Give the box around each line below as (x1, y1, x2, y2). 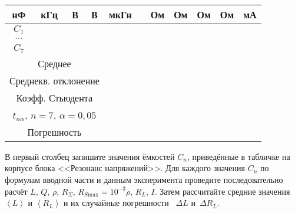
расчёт (5, 185, 28, 197)
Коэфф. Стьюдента (16, 90, 93, 104)
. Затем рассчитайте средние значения (154, 185, 290, 197)
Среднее (38, 56, 71, 70)
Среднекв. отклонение (9, 73, 100, 87)
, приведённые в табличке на (187, 150, 290, 162)
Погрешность (27, 124, 82, 139)
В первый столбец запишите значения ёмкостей (5, 150, 175, 162)
